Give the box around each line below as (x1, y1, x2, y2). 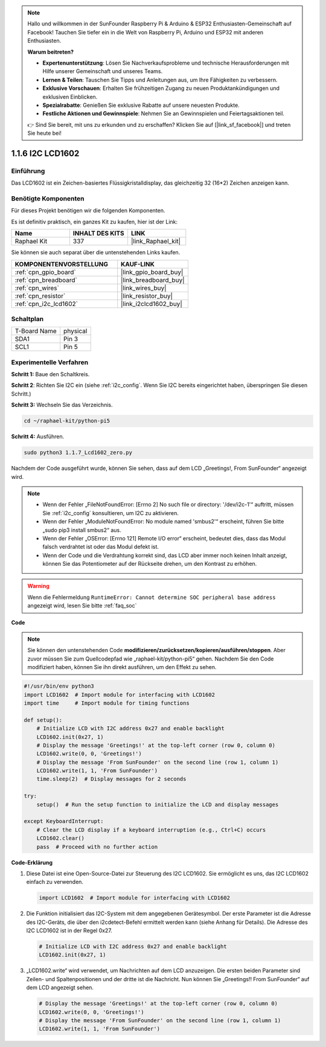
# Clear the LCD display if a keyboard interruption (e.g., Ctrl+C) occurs (36, 826, 266, 833)
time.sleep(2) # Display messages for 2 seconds (36, 776, 187, 783)
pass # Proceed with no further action (36, 843, 158, 850)
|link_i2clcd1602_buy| (121, 299, 182, 308)
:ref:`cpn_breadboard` (14, 275, 78, 284)
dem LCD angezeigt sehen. (26, 984, 94, 991)
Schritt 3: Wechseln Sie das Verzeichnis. (11, 402, 113, 409)
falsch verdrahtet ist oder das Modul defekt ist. (42, 543, 159, 551)
